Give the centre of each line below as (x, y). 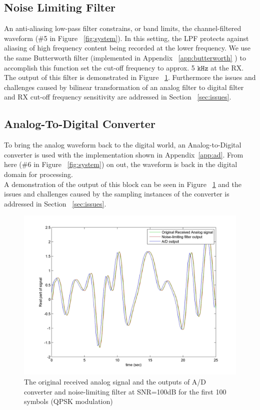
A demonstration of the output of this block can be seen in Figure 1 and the (123, 184)
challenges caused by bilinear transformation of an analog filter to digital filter (124, 87)
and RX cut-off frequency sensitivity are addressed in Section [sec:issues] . (118, 97)
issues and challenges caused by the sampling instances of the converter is (117, 194)
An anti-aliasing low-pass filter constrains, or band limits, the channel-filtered (123, 28)
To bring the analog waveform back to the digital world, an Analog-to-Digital (123, 145)
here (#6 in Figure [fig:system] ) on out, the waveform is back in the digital (121, 164)
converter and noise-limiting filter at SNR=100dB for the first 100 (125, 391)
